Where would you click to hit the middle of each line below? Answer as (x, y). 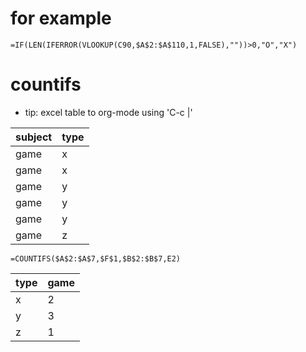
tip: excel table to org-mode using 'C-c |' (108, 112)
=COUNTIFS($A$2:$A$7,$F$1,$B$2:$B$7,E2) (96, 258)
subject (34, 137)
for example (61, 18)
